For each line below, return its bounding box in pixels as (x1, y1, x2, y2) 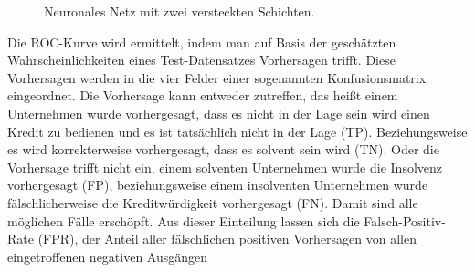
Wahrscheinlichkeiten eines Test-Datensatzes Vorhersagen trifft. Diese (7, 50, 396, 69)
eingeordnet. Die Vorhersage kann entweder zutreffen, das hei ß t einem (7, 86, 398, 105)
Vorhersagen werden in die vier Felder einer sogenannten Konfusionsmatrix (7, 68, 427, 87)
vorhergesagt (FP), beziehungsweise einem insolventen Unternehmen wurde (7, 175, 428, 194)
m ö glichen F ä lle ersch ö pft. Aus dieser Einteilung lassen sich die (7, 211, 360, 230)
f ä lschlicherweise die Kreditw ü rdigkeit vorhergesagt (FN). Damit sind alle (7, 193, 418, 212)
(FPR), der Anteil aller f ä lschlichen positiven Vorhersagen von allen (37, 229, 417, 248)
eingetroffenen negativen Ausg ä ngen (7, 246, 208, 266)
